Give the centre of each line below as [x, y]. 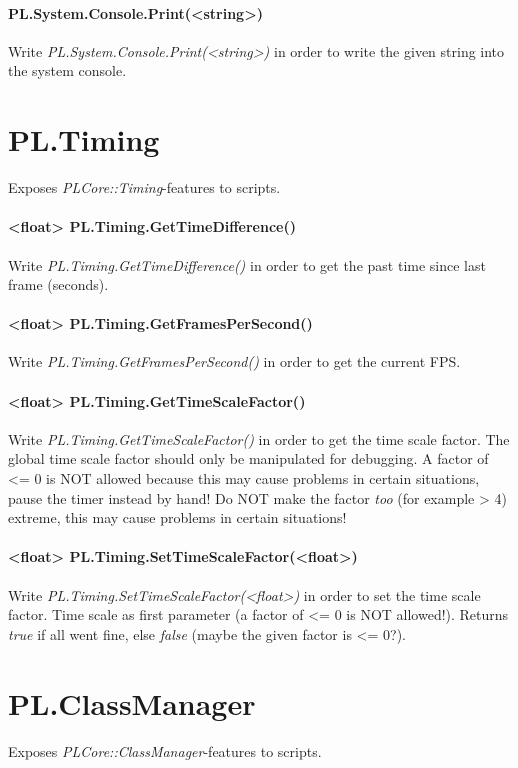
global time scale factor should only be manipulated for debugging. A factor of [248, 458]
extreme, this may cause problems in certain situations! [177, 517]
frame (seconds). [58, 284]
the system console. [67, 70]
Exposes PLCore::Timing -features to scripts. [144, 187]
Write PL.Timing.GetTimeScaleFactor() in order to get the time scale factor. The [259, 438]
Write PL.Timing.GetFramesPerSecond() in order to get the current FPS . [234, 361]
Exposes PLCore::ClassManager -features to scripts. [165, 750]
